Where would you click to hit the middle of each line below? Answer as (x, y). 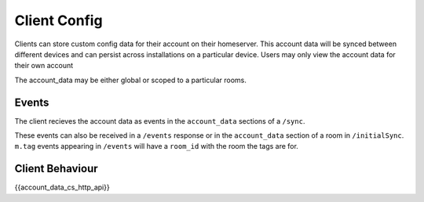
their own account (44, 66)
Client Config (58, 20)
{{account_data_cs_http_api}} (62, 187)
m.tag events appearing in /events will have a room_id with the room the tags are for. (156, 146)
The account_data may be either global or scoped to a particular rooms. (130, 80)
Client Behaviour (56, 169)
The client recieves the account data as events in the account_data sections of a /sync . (160, 121)
